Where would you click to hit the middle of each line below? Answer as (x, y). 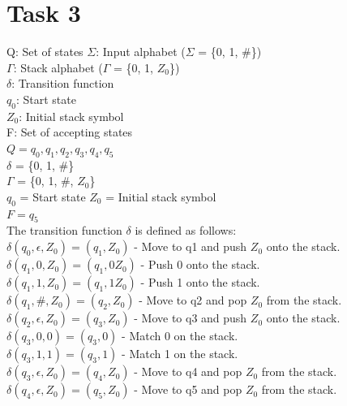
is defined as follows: (186, 230)
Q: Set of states (45, 52)
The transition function (64, 230)
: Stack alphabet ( (58, 67)
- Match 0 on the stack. (180, 336)
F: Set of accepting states (70, 132)
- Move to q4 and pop (188, 371)
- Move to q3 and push (191, 318)
